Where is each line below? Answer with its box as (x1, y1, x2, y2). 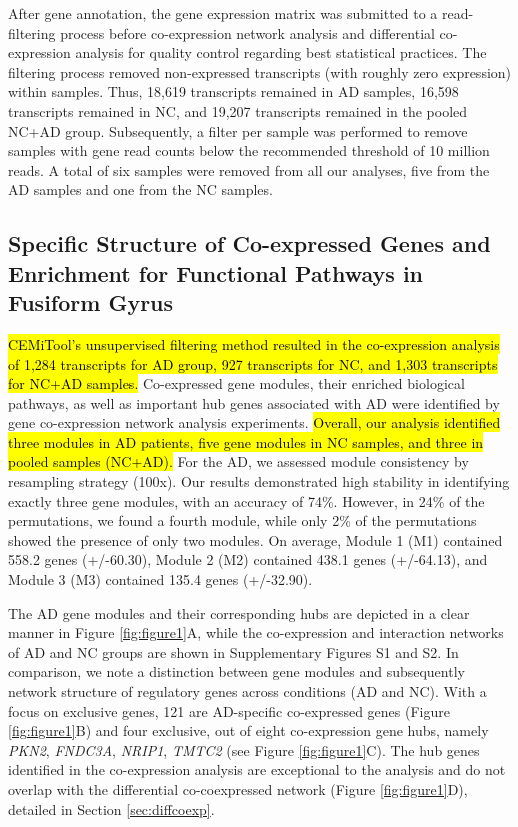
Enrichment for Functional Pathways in (8, 257, 424, 288)
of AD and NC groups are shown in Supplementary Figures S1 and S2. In (8, 641, 459, 662)
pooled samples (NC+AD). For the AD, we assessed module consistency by (8, 451, 469, 472)
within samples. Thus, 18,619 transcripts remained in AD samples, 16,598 (8, 81, 459, 102)
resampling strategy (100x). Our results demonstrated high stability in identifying (8, 471, 510, 492)
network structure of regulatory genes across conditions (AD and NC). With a (8, 681, 487, 702)
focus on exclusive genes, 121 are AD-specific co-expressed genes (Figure (8, 700, 450, 721)
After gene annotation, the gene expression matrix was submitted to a (8, 3, 438, 23)
